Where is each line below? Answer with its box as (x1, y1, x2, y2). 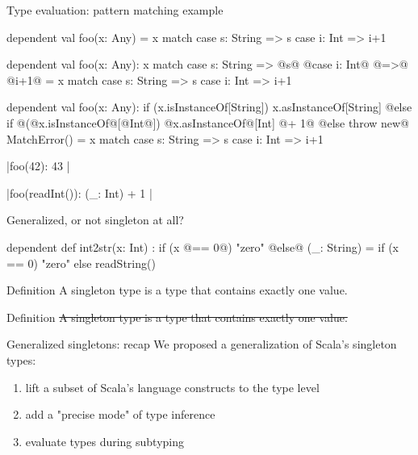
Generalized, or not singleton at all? (6, 211, 184, 228)
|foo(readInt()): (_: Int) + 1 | (6, 184, 153, 201)
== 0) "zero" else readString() (6, 254, 156, 271)
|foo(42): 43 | (6, 157, 70, 174)
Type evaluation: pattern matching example (6, 2, 224, 18)
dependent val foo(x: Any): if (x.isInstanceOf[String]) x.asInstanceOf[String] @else (6, 98, 412, 115)
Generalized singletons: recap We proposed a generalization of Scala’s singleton (6, 336, 397, 353)
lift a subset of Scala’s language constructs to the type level (25, 378, 320, 395)
